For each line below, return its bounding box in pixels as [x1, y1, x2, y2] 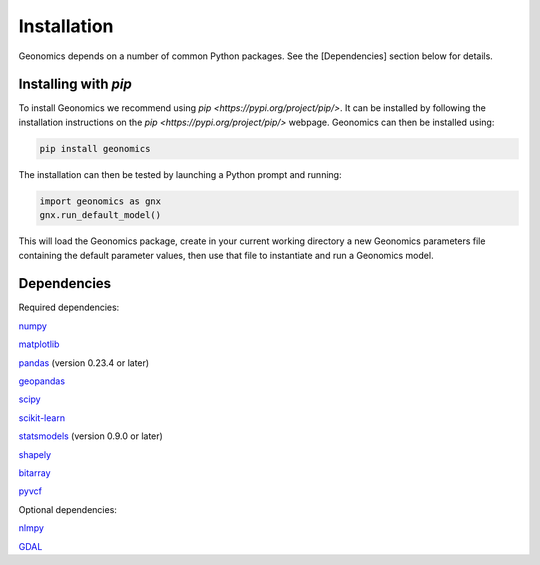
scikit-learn [18, 411, 65, 424]
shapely [18, 448, 52, 460]
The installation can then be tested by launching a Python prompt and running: [18, 168, 342, 180]
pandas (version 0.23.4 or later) [18, 356, 150, 369]
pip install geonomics [39, 143, 151, 154]
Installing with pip [18, 76, 132, 93]
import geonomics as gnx [39, 195, 162, 207]
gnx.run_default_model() [39, 210, 162, 221]
